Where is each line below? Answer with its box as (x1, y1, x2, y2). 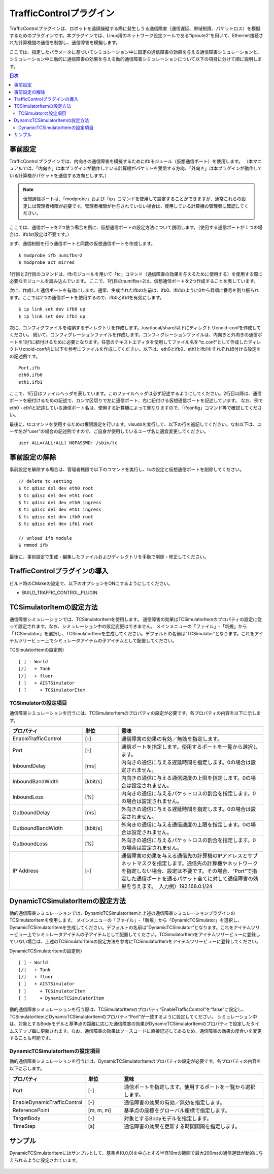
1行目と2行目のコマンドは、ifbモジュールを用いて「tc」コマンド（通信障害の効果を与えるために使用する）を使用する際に (9, 271, 263, 277)
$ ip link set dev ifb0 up (18, 306, 86, 312)
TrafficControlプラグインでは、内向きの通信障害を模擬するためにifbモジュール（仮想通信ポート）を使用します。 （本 (9, 158, 253, 164)
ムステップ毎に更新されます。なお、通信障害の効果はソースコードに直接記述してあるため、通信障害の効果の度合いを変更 (9, 1028, 262, 1034)
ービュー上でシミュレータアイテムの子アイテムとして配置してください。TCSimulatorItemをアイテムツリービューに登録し (9, 931, 261, 937)
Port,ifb (18, 365, 40, 370)
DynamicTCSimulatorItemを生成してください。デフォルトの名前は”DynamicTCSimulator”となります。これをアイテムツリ (9, 924, 260, 930)
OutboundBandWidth (12, 825, 63, 832)
